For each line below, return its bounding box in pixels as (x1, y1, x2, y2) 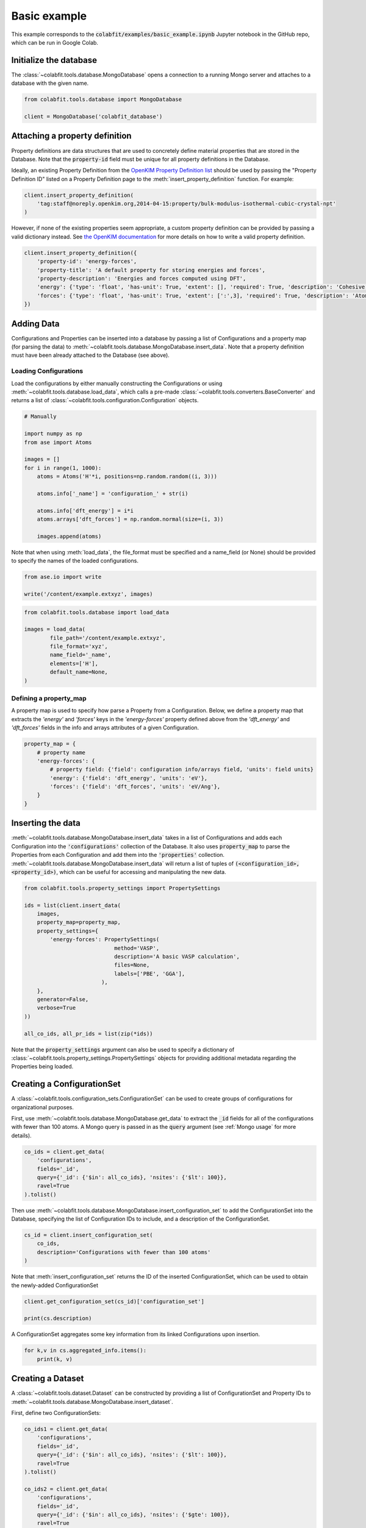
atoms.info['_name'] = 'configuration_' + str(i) (37, 490, 188, 497)
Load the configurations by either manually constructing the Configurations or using (11, 380, 223, 387)
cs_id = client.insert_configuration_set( (24, 1232, 153, 1239)
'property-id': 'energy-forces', (37, 258, 137, 265)
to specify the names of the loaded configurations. (11, 557, 138, 565)
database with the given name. (11, 79, 89, 87)
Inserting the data (11, 818, 81, 828)
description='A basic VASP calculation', (113, 953, 240, 960)
